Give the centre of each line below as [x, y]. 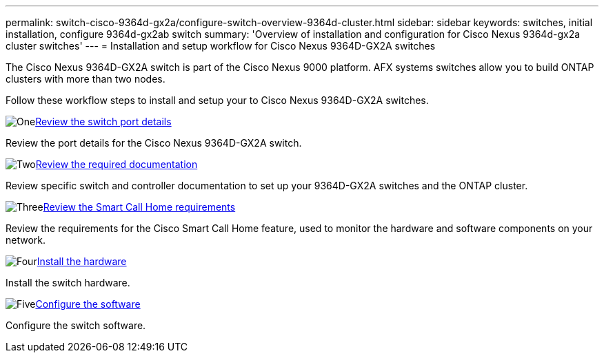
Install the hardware [82, 261]
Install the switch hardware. [68, 283]
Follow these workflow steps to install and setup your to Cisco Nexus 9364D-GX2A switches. [217, 100]
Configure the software [88, 304]
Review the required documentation [117, 164]
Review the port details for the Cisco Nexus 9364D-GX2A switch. [154, 143]
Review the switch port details [103, 122]
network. [26, 240]
